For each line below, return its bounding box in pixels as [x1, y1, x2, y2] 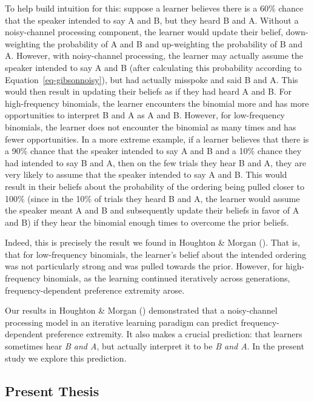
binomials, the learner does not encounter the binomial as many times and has [5, 120, 296, 133]
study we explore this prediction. [5, 351, 127, 364]
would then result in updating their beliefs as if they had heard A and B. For [5, 85, 292, 98]
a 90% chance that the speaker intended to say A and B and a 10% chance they [5, 144, 302, 157]
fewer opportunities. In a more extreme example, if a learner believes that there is [5, 132, 309, 145]
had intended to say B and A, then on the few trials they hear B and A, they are [5, 156, 306, 169]
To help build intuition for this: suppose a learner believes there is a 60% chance [5, 2, 304, 14]
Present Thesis [5, 381, 99, 400]
